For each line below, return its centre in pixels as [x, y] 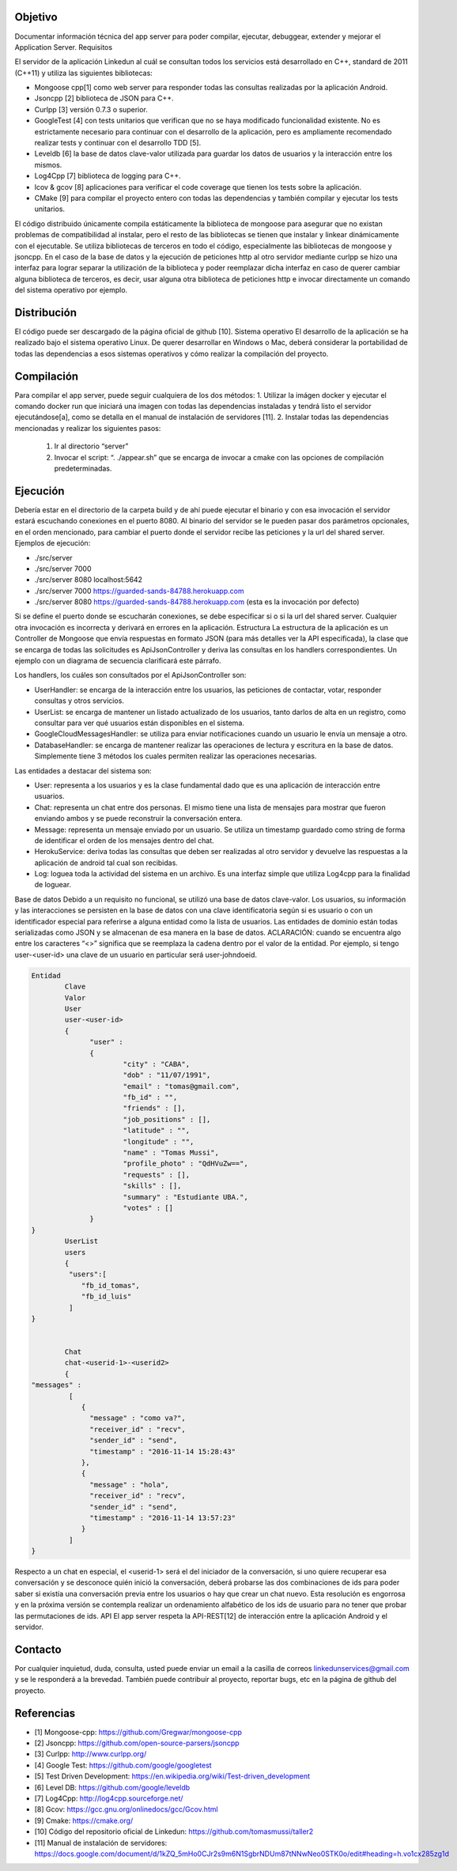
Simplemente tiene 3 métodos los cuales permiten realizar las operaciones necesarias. [176, 756]
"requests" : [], [156, 1175]
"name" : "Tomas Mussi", [171, 1153]
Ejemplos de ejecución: [53, 543]
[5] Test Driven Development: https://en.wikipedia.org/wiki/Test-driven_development [172, 1776]
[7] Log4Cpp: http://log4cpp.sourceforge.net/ [109, 1798]
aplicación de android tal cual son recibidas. [106, 863]
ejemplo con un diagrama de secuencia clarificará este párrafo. [118, 661]
